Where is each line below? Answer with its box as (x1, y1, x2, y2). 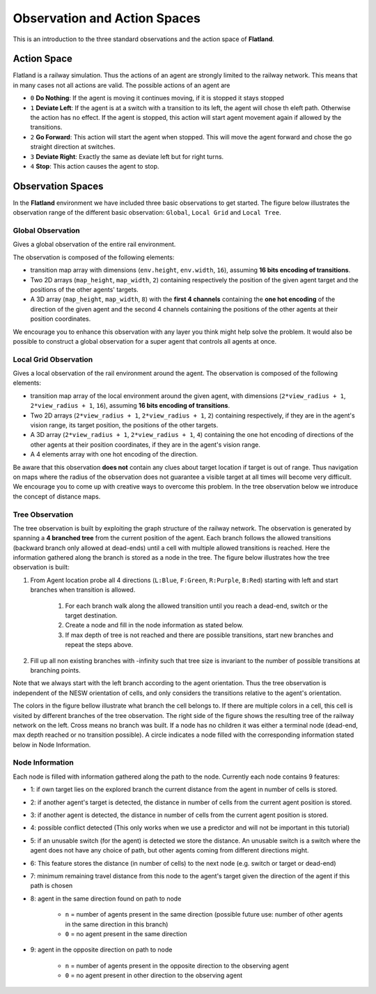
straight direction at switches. (30, 143, 116, 151)
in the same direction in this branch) (65, 920, 169, 928)
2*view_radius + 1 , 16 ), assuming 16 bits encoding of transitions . (30, 402, 230, 410)
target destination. (65, 611, 118, 620)
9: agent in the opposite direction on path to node (30, 945, 173, 954)
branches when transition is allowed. (30, 586, 136, 594)
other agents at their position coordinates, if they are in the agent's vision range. (30, 440, 260, 449)
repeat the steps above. (65, 641, 134, 649)
